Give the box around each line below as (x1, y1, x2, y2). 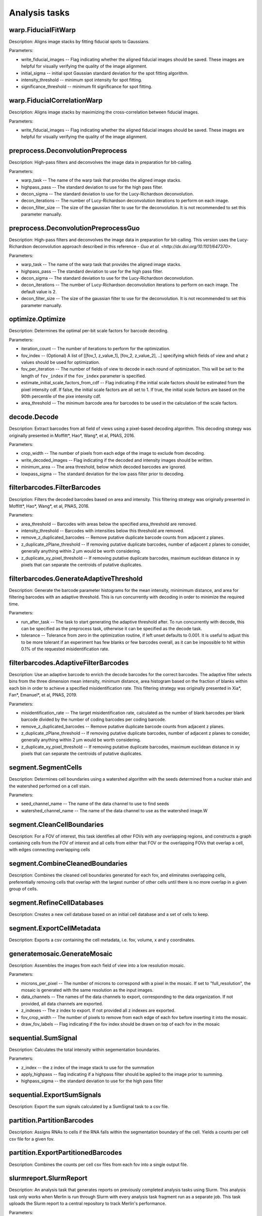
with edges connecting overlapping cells (9, 847, 90, 853)
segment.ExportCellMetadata (9, 924, 101, 932)
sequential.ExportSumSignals (9, 1091, 101, 1099)
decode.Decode (9, 413, 59, 421)
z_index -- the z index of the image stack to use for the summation (21, 1064, 155, 1070)
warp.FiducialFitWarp (9, 26, 76, 34)
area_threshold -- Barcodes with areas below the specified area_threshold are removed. (21, 521, 197, 527)
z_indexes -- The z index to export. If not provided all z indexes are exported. (21, 1007, 176, 1014)
